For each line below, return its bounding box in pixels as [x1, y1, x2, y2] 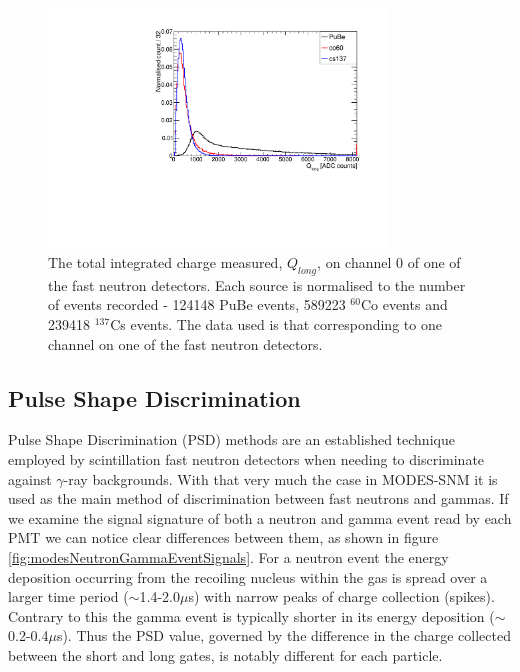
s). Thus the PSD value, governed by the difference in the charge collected [56, 625, 511, 646]
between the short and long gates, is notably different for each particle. [8, 644, 443, 665]
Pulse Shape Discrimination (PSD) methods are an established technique [8, 429, 455, 450]
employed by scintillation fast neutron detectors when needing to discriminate [8, 448, 485, 469]
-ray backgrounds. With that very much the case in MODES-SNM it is [63, 468, 498, 489]
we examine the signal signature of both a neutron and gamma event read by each [8, 507, 512, 528]
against [8, 468, 52, 489]
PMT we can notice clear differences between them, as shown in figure [8, 527, 439, 548]
